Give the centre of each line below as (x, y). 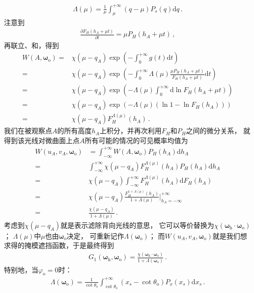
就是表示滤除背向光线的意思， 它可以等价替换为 (137, 225)
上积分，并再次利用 (130, 131)
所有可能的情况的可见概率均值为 (136, 140)
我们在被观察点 (28, 131)
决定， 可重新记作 (95, 235)
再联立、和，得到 (31, 45)
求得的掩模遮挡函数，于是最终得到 (59, 245)
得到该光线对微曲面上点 (42, 140)
